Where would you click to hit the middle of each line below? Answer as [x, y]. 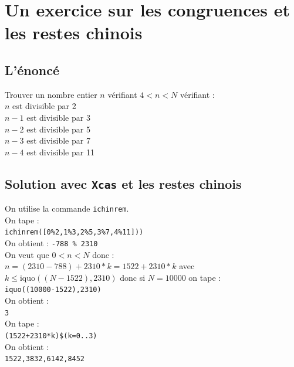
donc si [133, 277]
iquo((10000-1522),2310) [53, 290]
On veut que [27, 254]
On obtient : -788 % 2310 [51, 243]
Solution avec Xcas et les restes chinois [123, 183]
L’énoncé [32, 69]
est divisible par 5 [58, 129]
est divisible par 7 [58, 140]
